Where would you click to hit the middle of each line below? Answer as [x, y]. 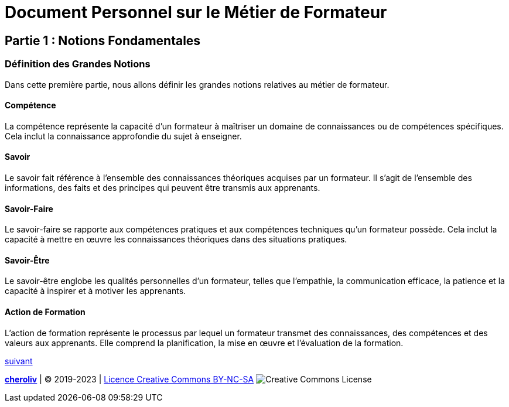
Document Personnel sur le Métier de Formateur [196, 12]
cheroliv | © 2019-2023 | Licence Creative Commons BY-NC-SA [129, 379]
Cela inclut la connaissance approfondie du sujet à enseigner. [123, 136]
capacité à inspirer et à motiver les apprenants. [95, 291]
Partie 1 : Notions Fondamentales [103, 40]
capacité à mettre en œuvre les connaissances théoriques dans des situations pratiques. [176, 240]
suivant [19, 361]
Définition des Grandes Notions [78, 64]
